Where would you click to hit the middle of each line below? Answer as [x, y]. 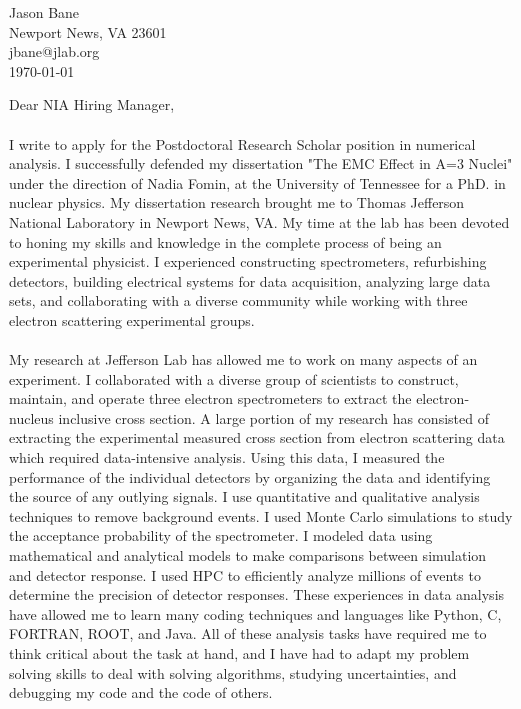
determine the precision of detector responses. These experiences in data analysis [257, 594]
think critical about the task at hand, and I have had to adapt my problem [239, 653]
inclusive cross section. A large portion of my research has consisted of [273, 417]
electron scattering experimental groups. [132, 319]
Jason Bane [44, 12]
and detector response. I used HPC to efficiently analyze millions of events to [245, 574]
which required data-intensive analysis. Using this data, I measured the [227, 457]
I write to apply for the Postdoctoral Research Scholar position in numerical [242, 143]
